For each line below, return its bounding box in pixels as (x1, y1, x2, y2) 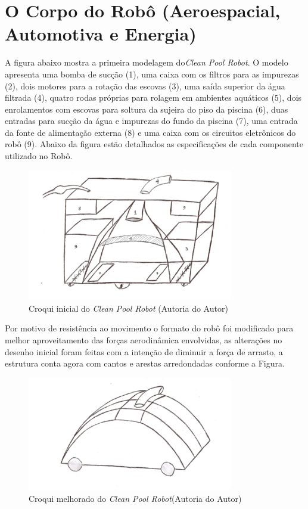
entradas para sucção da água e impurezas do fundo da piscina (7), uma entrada (5, 114, 298, 127)
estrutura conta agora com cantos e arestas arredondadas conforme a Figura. (5, 357, 285, 370)
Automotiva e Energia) (5, 21, 197, 46)
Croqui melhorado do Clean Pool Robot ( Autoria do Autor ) (29, 492, 242, 504)
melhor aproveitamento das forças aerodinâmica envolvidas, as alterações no (5, 334, 282, 346)
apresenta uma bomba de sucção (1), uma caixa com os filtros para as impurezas (5, 67, 299, 80)
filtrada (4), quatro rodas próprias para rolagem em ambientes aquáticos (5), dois (5, 91, 302, 104)
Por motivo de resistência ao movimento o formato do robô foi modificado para (5, 322, 294, 334)
